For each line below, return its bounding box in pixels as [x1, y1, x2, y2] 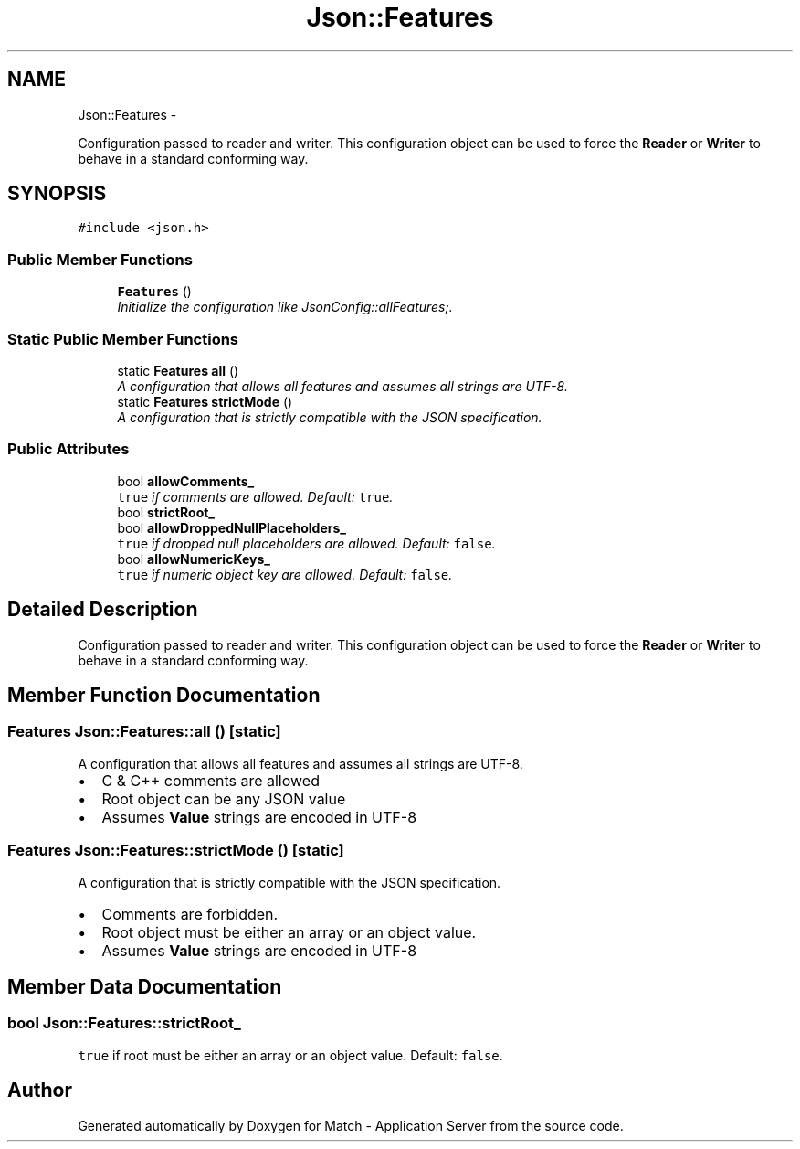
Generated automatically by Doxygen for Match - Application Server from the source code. [78, 1117, 624, 1133]
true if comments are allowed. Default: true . [117, 488, 394, 505]
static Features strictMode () [117, 393, 293, 410]
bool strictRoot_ [117, 504, 216, 520]
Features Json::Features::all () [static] [7, 722, 281, 741]
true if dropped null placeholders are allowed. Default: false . [117, 535, 496, 551]
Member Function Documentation [7, 683, 321, 707]
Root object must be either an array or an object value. [101, 922, 477, 942]
